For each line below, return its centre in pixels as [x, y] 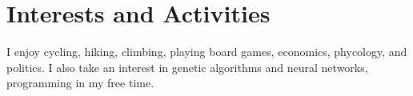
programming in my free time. [80, 83]
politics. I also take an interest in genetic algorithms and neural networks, [187, 67]
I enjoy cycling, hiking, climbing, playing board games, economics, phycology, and [207, 52]
